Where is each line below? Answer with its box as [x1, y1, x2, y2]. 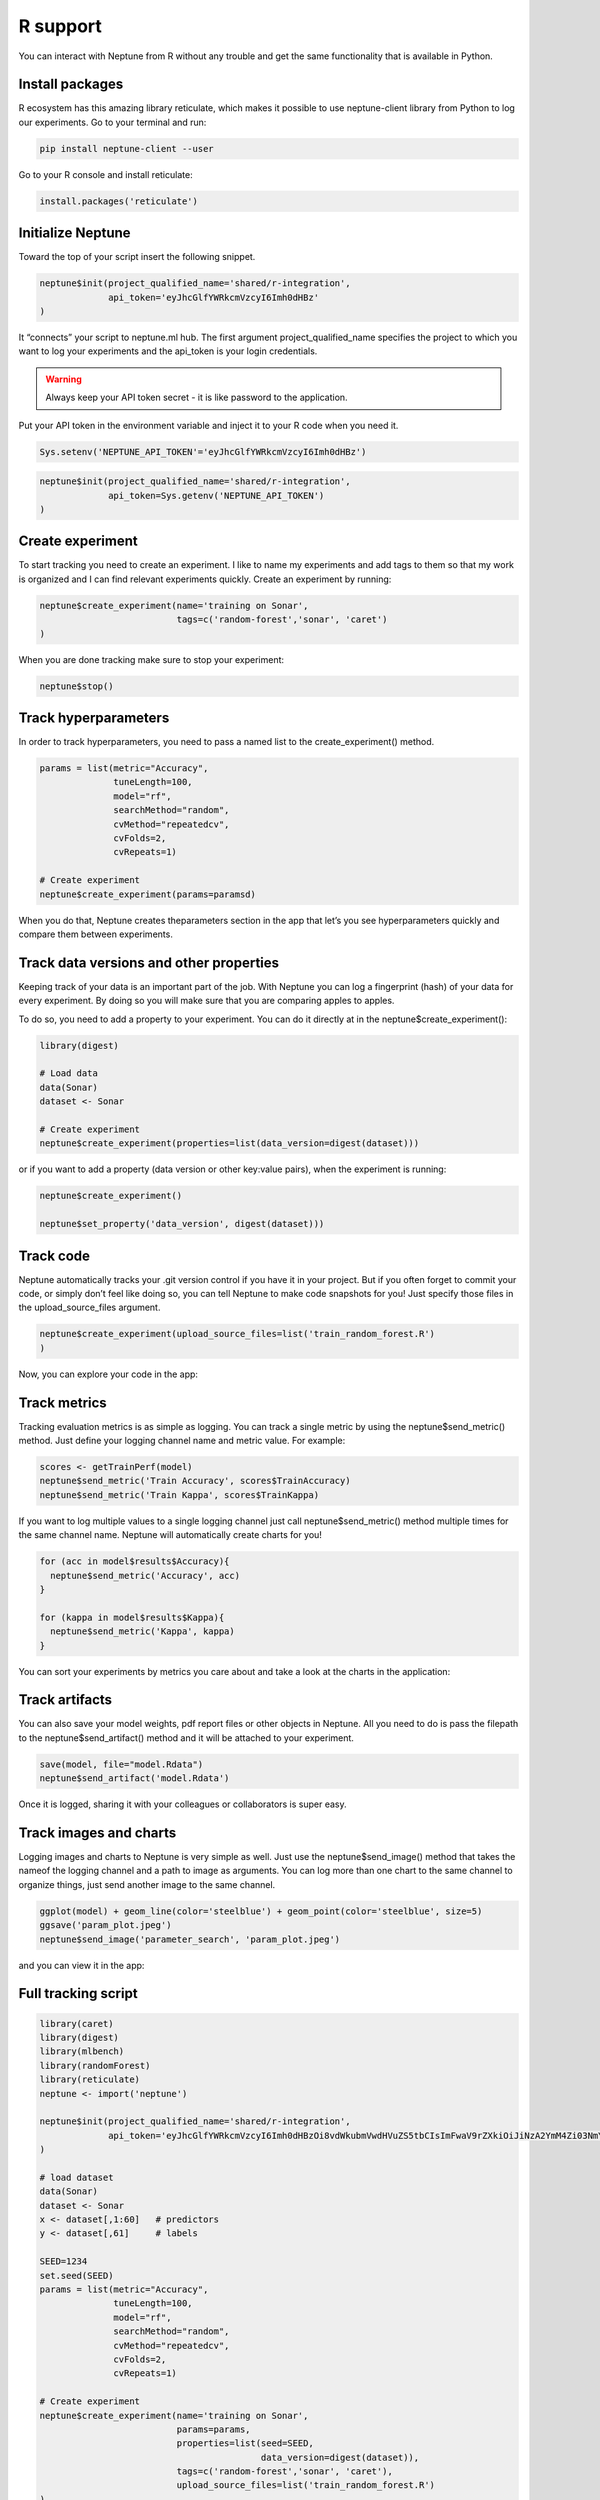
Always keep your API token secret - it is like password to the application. [45, 391, 349, 404]
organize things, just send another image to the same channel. [18, 1878, 276, 1890]
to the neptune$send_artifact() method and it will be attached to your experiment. [18, 1731, 355, 1744]
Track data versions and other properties [18, 954, 280, 971]
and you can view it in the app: [18, 1959, 145, 1971]
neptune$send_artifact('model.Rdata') [39, 1773, 230, 1784]
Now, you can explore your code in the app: [18, 1368, 199, 1380]
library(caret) [39, 2018, 114, 2029]
